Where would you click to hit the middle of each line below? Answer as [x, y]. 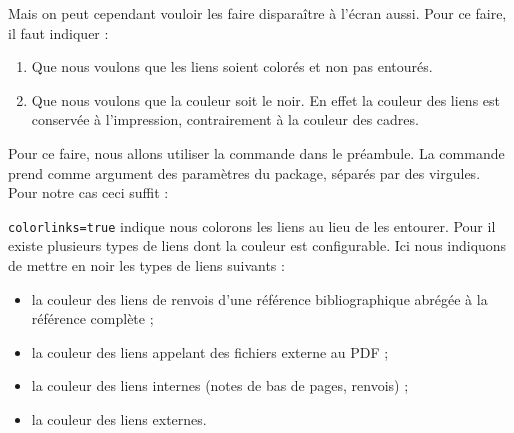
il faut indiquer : [58, 32]
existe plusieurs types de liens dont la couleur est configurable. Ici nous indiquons [257, 245]
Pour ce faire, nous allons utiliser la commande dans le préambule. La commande [256, 152]
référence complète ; [92, 318]
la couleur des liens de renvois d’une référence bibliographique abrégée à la [259, 298]
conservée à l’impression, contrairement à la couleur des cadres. [225, 119]
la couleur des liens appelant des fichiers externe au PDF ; [210, 351]
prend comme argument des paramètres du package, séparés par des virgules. [244, 172]
